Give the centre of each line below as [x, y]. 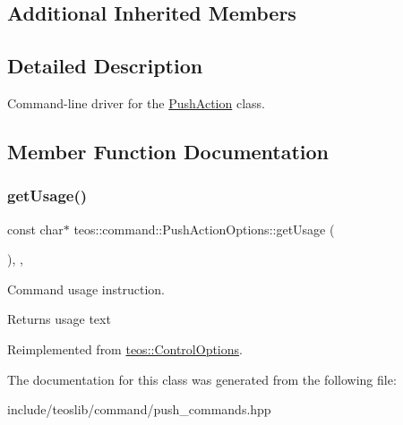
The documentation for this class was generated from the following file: [202, 379]
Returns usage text [59, 319]
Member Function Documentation [168, 151]
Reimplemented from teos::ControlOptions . [125, 348]
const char [35, 229]
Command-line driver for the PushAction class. [136, 102]
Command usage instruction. [86, 289]
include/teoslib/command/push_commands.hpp [139, 409]
